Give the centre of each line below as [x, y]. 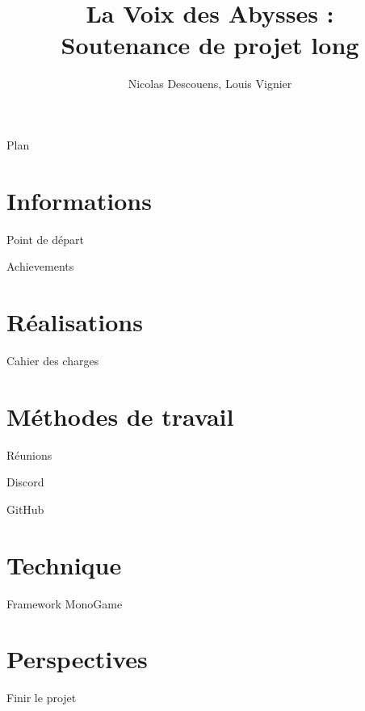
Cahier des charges [53, 360]
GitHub [25, 509]
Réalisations [75, 322]
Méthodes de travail [120, 416]
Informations [79, 200]
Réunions [29, 454]
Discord [25, 482]
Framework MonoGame [65, 603]
